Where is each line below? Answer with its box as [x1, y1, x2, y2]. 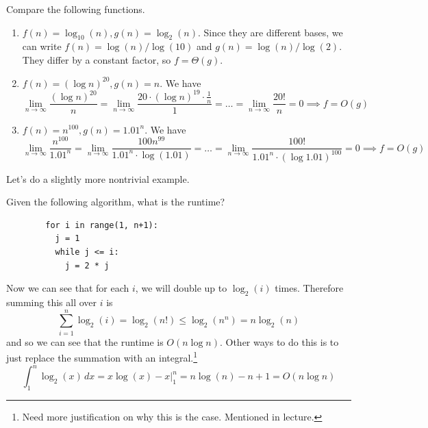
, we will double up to [135, 281, 227, 295]
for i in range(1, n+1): [45, 220, 158, 230]
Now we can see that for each [6, 281, 129, 295]
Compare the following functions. [6, 2, 145, 16]
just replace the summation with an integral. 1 [6, 349, 198, 364]
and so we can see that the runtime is [6, 334, 164, 349]
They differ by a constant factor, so [22, 52, 171, 66]
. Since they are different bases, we [197, 25, 343, 39]
